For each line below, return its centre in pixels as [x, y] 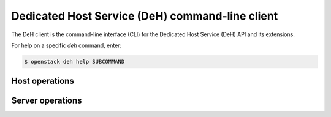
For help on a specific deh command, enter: [67, 45]
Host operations [43, 81]
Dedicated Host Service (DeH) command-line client [145, 16]
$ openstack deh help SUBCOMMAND [74, 62]
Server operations [47, 101]
